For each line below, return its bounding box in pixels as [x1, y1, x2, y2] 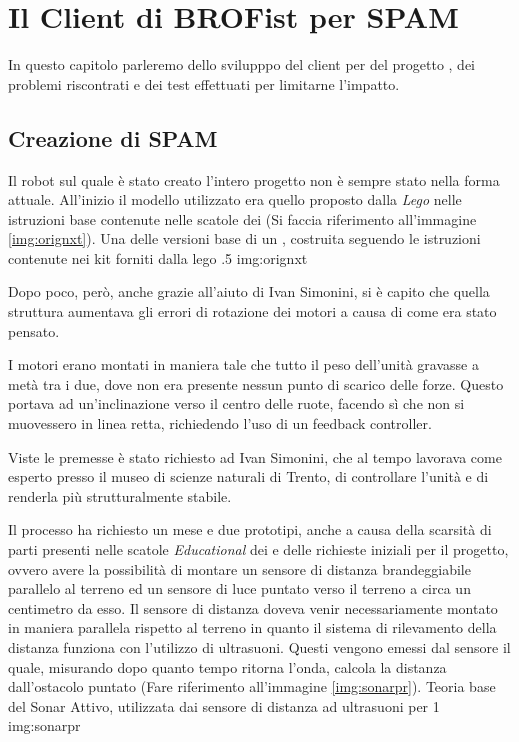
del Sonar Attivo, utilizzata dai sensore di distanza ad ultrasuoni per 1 [8, 695, 440, 716]
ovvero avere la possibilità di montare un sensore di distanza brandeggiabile [8, 558, 471, 579]
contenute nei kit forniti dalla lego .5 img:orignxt [8, 247, 308, 268]
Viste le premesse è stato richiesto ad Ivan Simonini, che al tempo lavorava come [8, 446, 502, 467]
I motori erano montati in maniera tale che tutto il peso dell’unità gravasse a [8, 354, 479, 375]
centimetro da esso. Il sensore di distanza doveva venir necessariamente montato [8, 597, 498, 618]
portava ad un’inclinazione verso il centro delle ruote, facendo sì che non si [8, 393, 465, 414]
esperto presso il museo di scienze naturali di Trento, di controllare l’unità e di [8, 466, 489, 487]
